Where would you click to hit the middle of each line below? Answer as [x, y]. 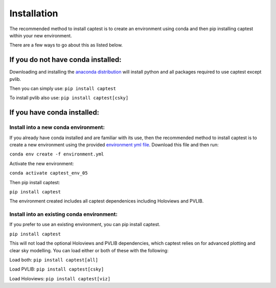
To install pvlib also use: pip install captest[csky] [69, 98]
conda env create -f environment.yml [57, 154]
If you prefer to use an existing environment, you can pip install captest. [85, 225]
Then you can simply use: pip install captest [63, 88]
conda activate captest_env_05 [49, 173]
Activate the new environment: [42, 163]
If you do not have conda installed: [66, 60]
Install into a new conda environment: [57, 127]
